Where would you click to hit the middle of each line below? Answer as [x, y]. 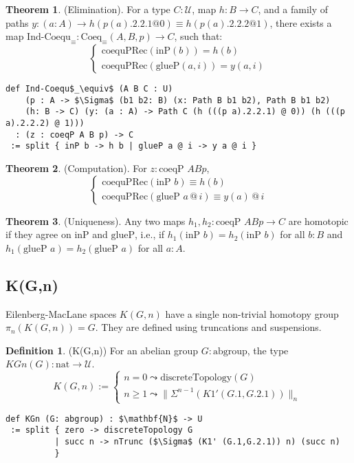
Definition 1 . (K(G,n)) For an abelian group [102, 350]
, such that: [198, 36]
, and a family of [293, 9]
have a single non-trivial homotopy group [252, 313]
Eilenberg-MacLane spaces [61, 313]
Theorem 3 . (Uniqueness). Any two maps [96, 220]
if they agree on [38, 234]
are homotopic [318, 220]
